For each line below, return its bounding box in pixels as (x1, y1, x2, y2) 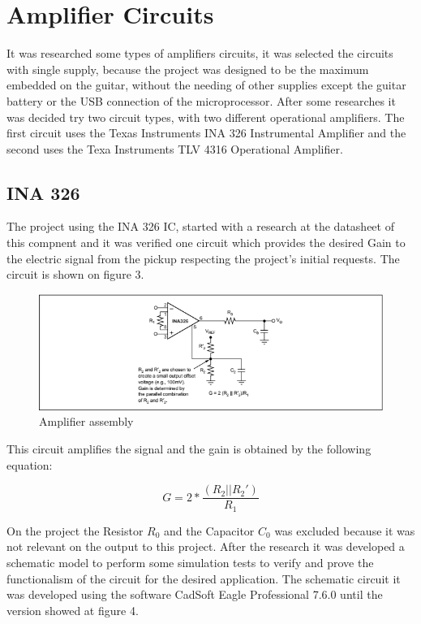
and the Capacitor (164, 522, 255, 539)
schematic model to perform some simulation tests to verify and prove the (6, 553, 374, 570)
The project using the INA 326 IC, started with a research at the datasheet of (6, 218, 394, 235)
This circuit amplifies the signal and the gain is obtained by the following (6, 440, 372, 457)
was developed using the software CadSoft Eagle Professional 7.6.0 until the (6, 586, 383, 603)
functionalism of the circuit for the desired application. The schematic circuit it (6, 570, 401, 587)
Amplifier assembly (39, 413, 134, 430)
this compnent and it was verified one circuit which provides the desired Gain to (6, 234, 406, 251)
